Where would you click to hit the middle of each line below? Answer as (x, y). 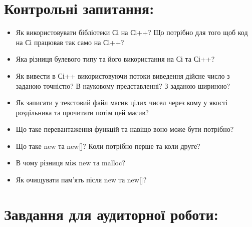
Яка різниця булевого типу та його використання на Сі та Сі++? (115, 59)
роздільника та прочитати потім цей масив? (82, 112)
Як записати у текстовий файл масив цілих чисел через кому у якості (122, 102)
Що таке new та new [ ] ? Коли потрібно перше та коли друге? (108, 146)
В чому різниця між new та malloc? (70, 163)
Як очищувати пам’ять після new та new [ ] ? (81, 180)
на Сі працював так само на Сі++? (70, 42)
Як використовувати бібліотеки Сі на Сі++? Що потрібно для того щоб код (132, 32)
